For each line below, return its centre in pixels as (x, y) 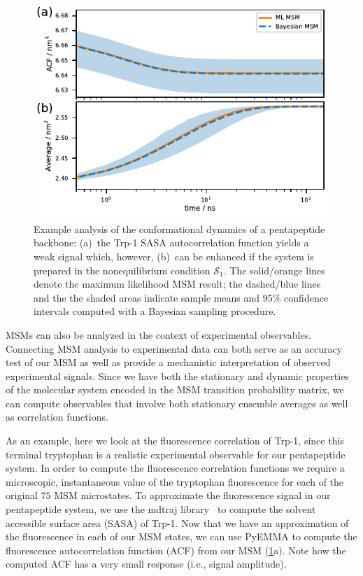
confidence (306, 297)
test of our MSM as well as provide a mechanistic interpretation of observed (168, 362)
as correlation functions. (57, 417)
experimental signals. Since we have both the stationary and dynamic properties (177, 375)
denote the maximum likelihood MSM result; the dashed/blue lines (177, 284)
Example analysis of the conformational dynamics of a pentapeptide (179, 229)
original (22, 495)
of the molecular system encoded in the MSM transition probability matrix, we (175, 389)
